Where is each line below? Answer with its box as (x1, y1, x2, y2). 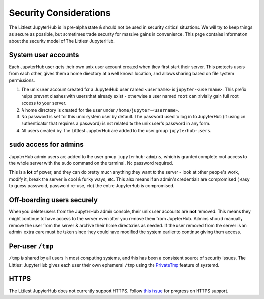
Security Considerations (9, 7, 110, 18)
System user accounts (9, 51, 79, 59)
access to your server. (21, 100, 66, 106)
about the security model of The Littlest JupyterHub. (9, 38, 115, 44)
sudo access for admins (9, 140, 84, 149)
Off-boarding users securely (9, 196, 98, 204)
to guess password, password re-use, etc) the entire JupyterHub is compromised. (9, 183, 175, 189)
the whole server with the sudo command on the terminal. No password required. (9, 161, 173, 166)
